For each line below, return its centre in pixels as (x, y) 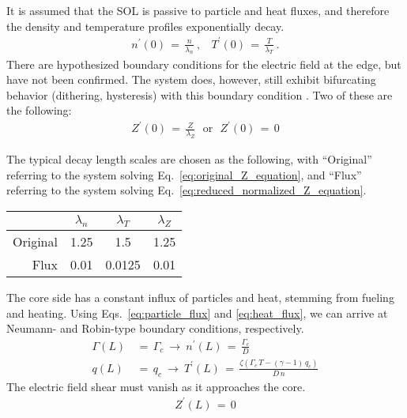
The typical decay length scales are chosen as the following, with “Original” (189, 159)
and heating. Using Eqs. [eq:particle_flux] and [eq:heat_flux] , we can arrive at (197, 313)
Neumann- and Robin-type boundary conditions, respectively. (155, 328)
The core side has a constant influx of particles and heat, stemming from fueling (200, 297)
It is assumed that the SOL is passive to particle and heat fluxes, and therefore (198, 10)
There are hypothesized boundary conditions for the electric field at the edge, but (204, 64)
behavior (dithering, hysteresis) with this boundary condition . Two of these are (200, 94)
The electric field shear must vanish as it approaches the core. (156, 386)
